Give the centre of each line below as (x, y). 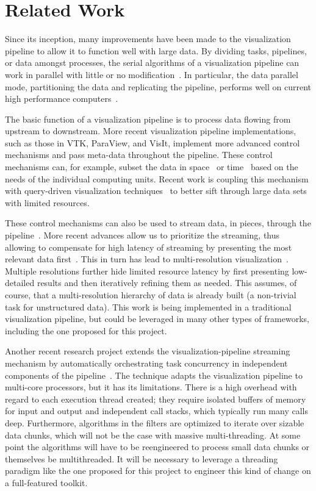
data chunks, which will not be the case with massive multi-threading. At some (153, 435)
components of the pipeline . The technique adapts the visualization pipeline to (154, 375)
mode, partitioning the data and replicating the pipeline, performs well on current (158, 86)
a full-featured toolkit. (46, 482)
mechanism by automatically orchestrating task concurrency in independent (146, 363)
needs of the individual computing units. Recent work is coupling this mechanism (157, 178)
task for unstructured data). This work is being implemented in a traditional (148, 306)
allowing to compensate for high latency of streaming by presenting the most (149, 247)
